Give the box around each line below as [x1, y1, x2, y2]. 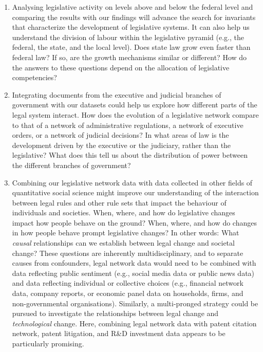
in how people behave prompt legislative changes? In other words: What [12, 227, 239, 238]
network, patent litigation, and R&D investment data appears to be [12, 328, 226, 339]
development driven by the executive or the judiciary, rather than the [12, 139, 231, 150]
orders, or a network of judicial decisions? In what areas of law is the [12, 129, 229, 140]
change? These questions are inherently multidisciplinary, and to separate [12, 247, 243, 258]
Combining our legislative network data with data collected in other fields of [12, 177, 253, 188]
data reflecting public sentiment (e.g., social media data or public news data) [12, 267, 255, 278]
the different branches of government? [12, 159, 131, 170]
